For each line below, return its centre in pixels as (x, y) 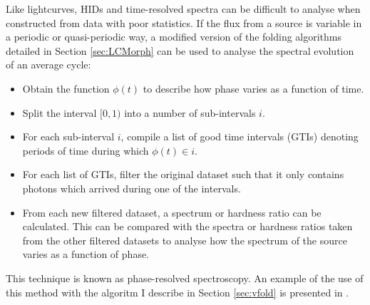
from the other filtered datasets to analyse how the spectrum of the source (185, 240)
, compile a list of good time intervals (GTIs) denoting (240, 136)
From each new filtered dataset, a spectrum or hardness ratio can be (172, 212)
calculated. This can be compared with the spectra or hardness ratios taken (187, 226)
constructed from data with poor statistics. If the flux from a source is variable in (184, 22)
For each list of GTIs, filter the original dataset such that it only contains (183, 174)
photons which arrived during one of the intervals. (132, 188)
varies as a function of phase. (86, 254)
